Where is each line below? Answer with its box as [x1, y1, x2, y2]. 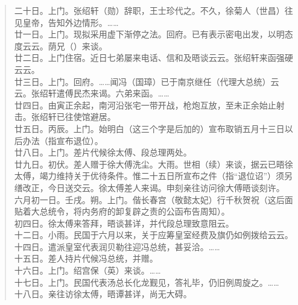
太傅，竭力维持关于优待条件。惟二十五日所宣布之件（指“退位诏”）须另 [14, 169, 293, 182]
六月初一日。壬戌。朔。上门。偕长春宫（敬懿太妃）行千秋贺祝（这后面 [14, 193, 293, 206]
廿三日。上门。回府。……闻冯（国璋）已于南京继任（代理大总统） [14, 75, 271, 87]
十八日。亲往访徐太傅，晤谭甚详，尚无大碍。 [14, 288, 192, 300]
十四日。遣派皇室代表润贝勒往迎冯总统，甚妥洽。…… [14, 240, 220, 253]
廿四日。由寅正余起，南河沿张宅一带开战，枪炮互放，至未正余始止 [14, 98, 276, 111]
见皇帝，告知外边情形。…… [14, 16, 119, 28]
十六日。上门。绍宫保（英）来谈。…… [14, 264, 161, 277]
